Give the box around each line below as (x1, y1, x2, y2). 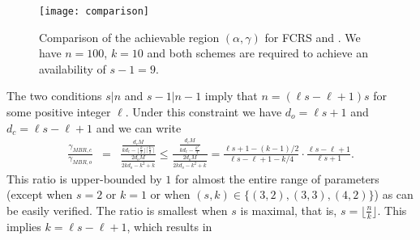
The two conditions (6, 87, 102, 104)
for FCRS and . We (264, 28, 361, 45)
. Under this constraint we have (125, 103, 282, 120)
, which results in (126, 217, 212, 234)
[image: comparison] (39, 6, 150, 17)
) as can (374, 186, 414, 203)
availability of (39, 60, 106, 77)
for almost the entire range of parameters (174, 170, 379, 187)
